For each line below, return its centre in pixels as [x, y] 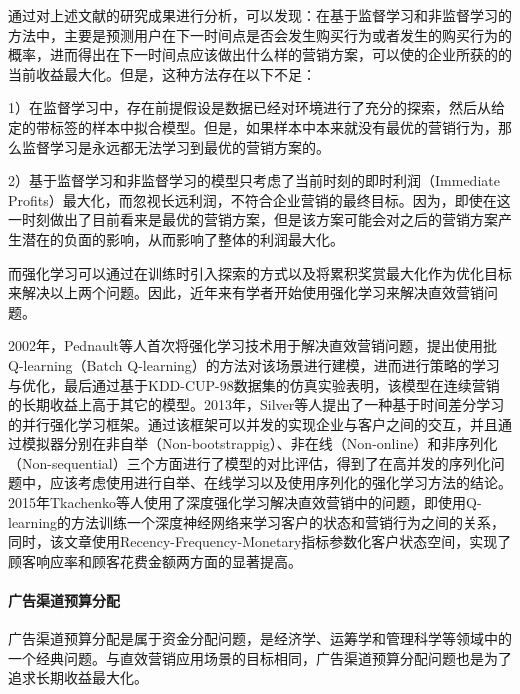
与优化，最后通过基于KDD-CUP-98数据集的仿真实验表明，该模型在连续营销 [254, 384]
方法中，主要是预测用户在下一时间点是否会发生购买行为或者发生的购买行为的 [260, 34]
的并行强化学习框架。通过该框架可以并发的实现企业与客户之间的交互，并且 [253, 423]
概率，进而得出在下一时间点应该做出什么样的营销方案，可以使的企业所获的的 [260, 54]
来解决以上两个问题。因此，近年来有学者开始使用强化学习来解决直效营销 [246, 292]
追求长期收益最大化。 [78, 677]
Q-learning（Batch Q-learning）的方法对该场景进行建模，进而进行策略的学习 [254, 364]
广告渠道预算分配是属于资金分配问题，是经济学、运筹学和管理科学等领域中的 [260, 638]
